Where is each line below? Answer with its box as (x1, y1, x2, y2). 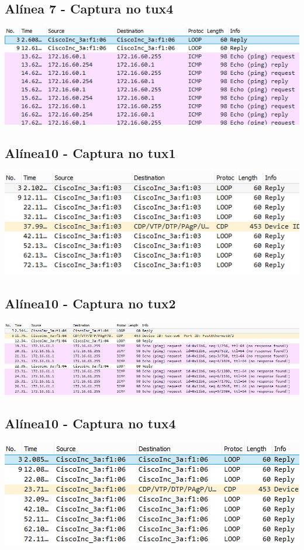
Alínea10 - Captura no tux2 (5, 294, 176, 312)
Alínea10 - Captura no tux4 (5, 414, 176, 432)
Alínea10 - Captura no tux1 (5, 144, 176, 162)
